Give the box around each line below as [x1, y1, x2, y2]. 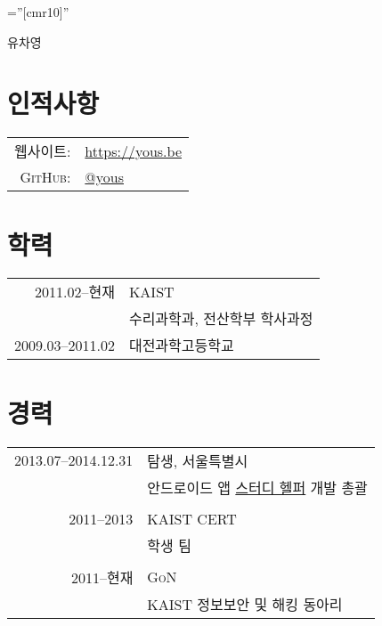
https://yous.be [85, 140, 182, 161]
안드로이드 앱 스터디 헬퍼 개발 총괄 [147, 476, 368, 498]
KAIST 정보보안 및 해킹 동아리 [147, 593, 343, 614]
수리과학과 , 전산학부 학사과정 [128, 308, 313, 329]
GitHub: [20, 167, 71, 188]
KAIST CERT [147, 508, 237, 529]
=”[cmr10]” [7, 3, 69, 20]
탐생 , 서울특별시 [147, 450, 248, 471]
